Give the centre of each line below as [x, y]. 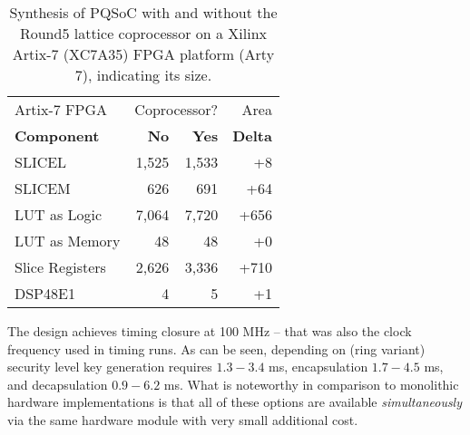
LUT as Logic [59, 214]
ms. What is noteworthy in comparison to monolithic [311, 384]
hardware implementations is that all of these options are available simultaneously [235, 402]
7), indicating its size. [143, 75]
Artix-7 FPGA [61, 109]
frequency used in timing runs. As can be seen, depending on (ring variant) [216, 348]
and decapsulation [58, 384]
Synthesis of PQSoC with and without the [143, 12]
